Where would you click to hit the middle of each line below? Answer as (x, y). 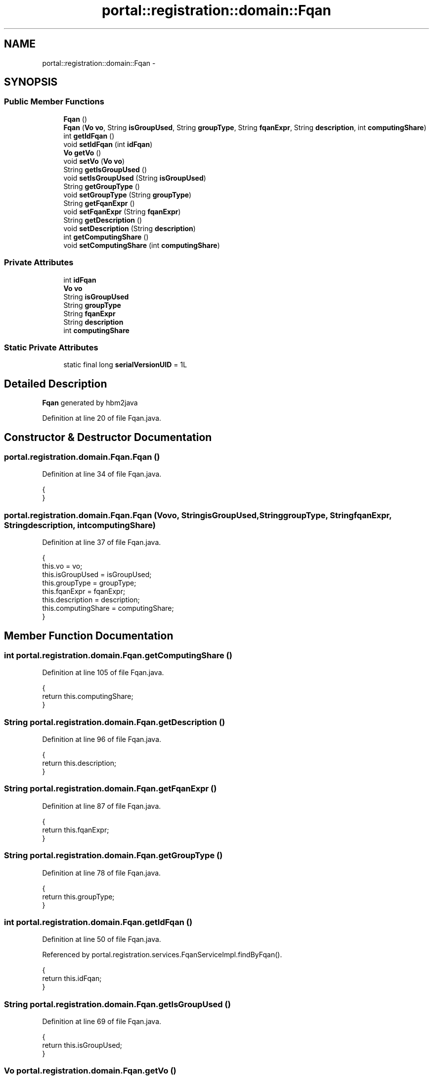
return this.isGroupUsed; (82, 1045)
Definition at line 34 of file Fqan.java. (102, 474)
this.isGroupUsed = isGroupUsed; (97, 575)
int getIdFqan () (89, 136)
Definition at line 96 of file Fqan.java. (102, 739)
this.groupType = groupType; (89, 583)
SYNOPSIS (31, 82)
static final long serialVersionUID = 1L (125, 365)
